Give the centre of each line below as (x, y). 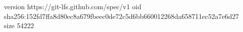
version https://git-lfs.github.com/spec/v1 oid (73, 6)
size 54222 (19, 25)
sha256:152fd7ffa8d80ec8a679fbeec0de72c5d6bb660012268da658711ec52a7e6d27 (121, 16)
